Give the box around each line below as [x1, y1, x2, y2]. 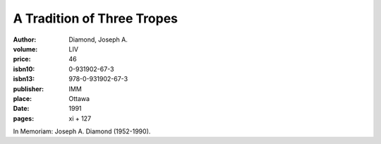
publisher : [13, 85, 44, 93]
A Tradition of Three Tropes [13, 11, 179, 26]
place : [13, 94, 32, 102]
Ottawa [68, 94, 90, 102]
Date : [13, 104, 30, 113]
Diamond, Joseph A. [68, 35, 128, 44]
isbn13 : [13, 75, 35, 83]
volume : [13, 44, 38, 53]
